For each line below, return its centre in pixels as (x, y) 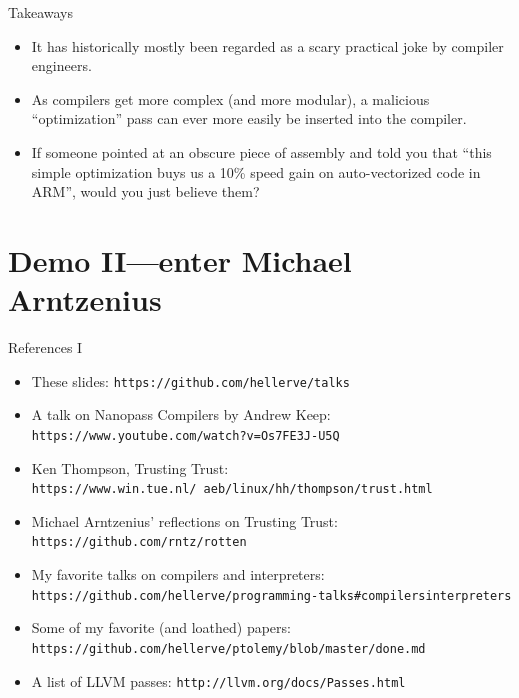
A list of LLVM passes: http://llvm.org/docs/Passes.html (218, 680)
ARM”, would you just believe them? (145, 191)
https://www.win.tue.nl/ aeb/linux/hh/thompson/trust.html (232, 489)
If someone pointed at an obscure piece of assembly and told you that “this (261, 151)
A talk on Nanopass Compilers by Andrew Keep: (181, 414)
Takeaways (41, 12)
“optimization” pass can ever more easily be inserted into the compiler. (249, 118)
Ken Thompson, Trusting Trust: (130, 467)
